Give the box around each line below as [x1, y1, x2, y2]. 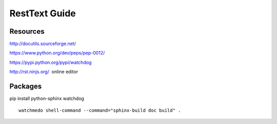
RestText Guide [9, 8, 76, 19]
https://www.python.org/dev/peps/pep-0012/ [9, 50, 105, 56]
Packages [9, 82, 42, 91]
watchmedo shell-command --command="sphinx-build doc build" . [18, 107, 181, 113]
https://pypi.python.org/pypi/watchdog [9, 59, 92, 65]
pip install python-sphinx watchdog [9, 95, 85, 102]
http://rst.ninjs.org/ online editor [9, 69, 78, 75]
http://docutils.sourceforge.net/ [9, 41, 76, 47]
